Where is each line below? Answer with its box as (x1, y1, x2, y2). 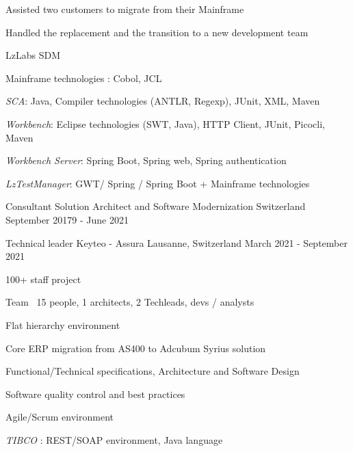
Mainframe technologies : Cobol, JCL (5, 70, 162, 85)
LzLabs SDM (5, 48, 60, 62)
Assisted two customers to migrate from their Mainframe (5, 2, 244, 16)
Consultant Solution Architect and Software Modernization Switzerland (5, 199, 306, 213)
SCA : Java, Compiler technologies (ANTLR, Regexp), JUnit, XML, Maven (5, 94, 320, 108)
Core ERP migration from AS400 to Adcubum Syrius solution (5, 341, 266, 355)
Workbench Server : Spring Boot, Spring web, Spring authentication (5, 153, 287, 168)
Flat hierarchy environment (5, 317, 120, 332)
